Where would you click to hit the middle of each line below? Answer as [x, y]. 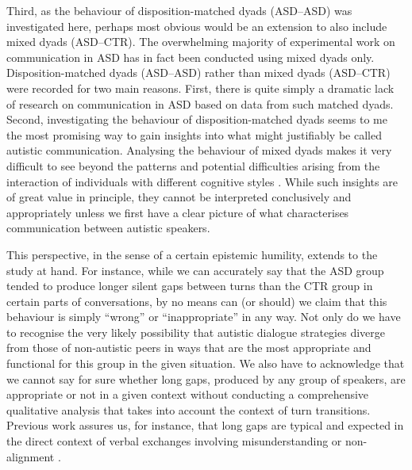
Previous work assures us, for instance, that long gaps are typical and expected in [205, 425]
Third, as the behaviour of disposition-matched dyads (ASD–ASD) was [179, 10]
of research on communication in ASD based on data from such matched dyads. [200, 103]
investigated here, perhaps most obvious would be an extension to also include [197, 26]
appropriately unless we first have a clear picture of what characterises [178, 212]
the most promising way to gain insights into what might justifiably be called [194, 134]
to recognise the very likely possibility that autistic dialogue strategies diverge [196, 332]
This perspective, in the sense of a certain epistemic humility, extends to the [192, 254]
